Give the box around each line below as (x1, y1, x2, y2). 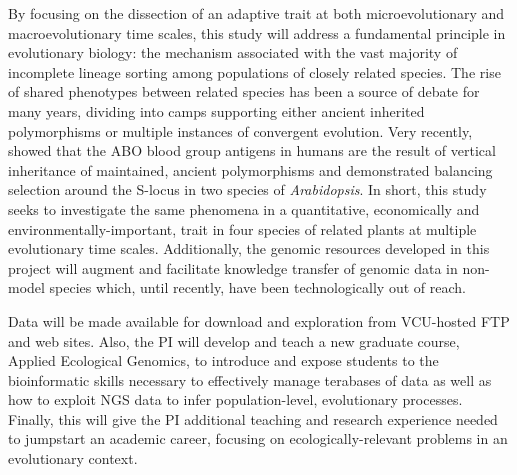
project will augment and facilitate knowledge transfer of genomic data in (8, 257, 458, 278)
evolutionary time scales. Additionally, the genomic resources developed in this (8, 238, 490, 259)
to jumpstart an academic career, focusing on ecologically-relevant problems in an (8, 428, 508, 449)
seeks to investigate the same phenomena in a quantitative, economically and (8, 198, 480, 219)
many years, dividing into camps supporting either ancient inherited (8, 100, 425, 121)
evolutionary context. (8, 448, 138, 469)
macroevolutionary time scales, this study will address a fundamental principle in (8, 22, 506, 43)
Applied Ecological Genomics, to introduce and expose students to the (8, 350, 439, 371)
